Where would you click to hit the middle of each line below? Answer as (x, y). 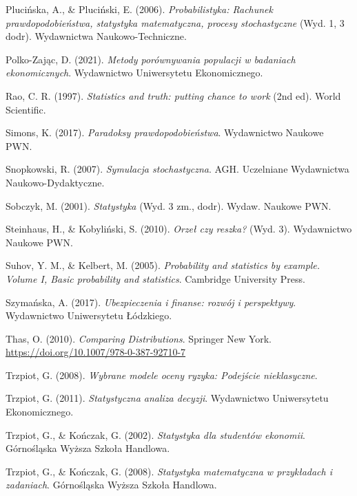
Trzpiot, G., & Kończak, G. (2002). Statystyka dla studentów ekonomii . (155, 434)
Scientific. (26, 109)
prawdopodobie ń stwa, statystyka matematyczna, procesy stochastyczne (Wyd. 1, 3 (175, 22)
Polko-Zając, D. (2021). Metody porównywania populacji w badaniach (151, 59)
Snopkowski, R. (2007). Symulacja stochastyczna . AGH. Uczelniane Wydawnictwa (177, 169)
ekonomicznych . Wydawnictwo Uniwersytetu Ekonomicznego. (134, 73)
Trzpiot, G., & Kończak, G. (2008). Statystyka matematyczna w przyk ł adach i (169, 471)
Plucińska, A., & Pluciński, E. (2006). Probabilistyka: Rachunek (139, 9)
